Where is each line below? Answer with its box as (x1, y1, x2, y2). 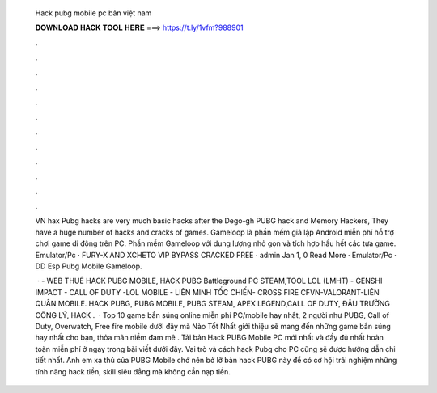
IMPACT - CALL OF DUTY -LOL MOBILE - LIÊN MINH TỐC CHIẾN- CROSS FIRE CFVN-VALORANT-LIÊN (35, 287, 380, 297)
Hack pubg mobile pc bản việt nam (35, 8, 152, 18)
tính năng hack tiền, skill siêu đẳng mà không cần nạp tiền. (35, 366, 231, 376)
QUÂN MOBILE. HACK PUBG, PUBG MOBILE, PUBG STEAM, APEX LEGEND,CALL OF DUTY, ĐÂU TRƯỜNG (35, 299, 391, 309)
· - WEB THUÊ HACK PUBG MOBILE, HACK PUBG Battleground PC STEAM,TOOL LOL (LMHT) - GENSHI (36, 276, 383, 286)
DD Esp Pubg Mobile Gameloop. (35, 261, 142, 271)
